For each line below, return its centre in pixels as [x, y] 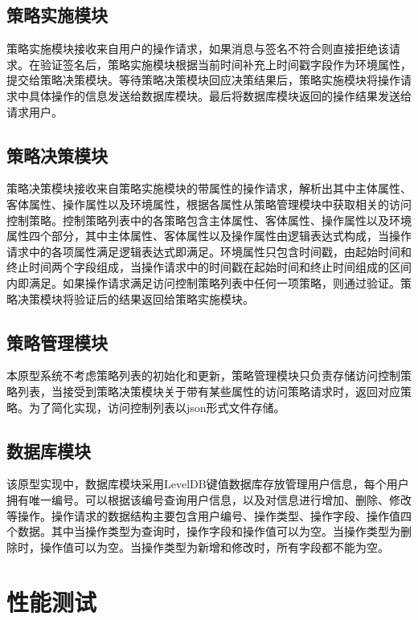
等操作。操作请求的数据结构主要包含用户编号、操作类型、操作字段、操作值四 [209, 515]
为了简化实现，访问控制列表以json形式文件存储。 [157, 407]
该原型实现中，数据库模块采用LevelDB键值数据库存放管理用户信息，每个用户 [208, 484]
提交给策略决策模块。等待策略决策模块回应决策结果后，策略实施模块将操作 [203, 80]
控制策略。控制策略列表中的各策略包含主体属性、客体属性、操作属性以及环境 [209, 220]
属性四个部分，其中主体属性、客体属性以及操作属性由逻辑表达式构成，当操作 [209, 236]
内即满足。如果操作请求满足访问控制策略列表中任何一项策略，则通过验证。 [203, 282]
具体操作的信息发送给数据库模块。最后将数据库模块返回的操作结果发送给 [220, 95]
